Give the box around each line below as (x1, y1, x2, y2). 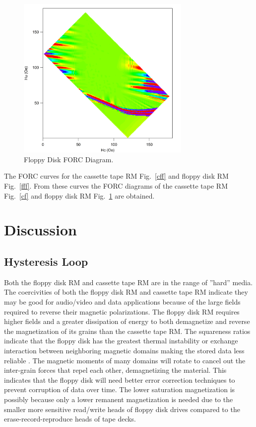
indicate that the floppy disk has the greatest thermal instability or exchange (4, 335, 238, 346)
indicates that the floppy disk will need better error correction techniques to (4, 374, 235, 385)
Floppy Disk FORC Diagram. (24, 154, 114, 164)
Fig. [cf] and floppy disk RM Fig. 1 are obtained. (4, 190, 155, 201)
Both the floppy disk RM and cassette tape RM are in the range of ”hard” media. (4, 277, 253, 287)
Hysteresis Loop (4, 253, 88, 269)
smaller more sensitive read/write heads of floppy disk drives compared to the (4, 404, 240, 414)
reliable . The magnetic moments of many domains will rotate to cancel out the (4, 355, 246, 365)
